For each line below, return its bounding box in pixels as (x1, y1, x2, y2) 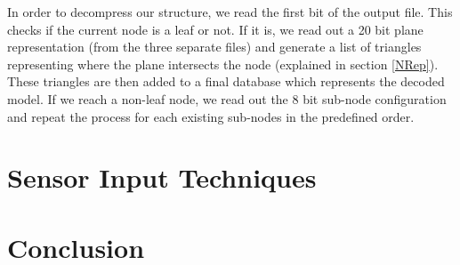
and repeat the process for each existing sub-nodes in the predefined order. (7, 107, 415, 125)
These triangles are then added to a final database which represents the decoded (7, 72, 445, 91)
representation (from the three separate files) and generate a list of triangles (7, 37, 422, 56)
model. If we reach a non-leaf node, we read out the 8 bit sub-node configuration (7, 89, 447, 108)
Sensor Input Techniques (7, 159, 317, 196)
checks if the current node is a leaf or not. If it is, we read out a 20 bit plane (7, 20, 424, 38)
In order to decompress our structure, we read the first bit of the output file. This (7, 3, 453, 20)
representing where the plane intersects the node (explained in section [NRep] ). (7, 54, 439, 73)
